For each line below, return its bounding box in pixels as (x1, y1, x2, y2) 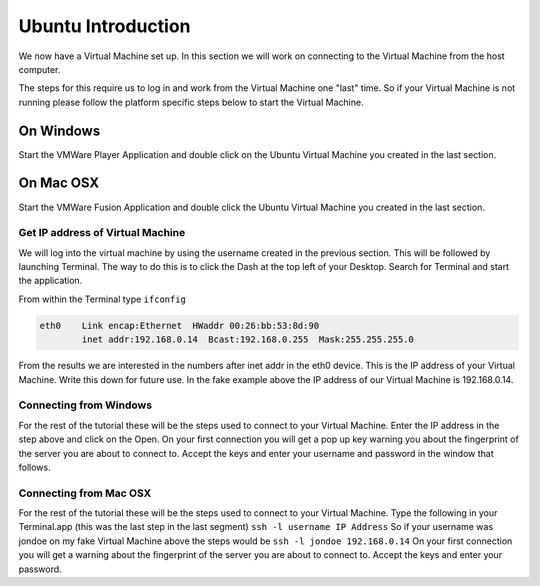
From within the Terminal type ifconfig (18, 293, 187, 305)
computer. (18, 63, 61, 75)
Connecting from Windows (18, 398, 153, 412)
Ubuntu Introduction (18, 15, 191, 37)
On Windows (18, 122, 101, 139)
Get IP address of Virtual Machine (18, 226, 186, 240)
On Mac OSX (18, 175, 100, 192)
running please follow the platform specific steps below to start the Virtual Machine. (18, 96, 364, 108)
